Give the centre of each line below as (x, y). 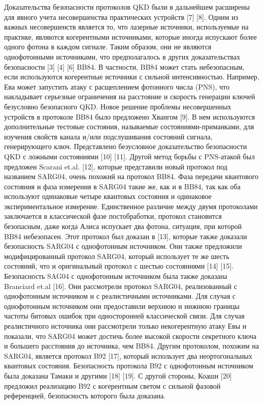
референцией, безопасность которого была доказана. (85, 396)
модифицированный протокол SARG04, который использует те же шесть (117, 256)
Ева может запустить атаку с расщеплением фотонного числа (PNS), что (117, 86)
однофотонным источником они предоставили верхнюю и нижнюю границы (122, 306)
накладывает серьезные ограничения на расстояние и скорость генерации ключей (130, 96)
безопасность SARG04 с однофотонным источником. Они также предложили (123, 246)
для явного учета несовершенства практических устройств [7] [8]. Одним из (121, 17)
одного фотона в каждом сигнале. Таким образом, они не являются (108, 47)
